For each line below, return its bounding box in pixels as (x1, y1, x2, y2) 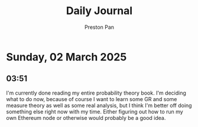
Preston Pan (85, 24, 114, 31)
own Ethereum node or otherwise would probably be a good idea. (6, 114, 166, 121)
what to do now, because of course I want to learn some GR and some (6, 95, 177, 102)
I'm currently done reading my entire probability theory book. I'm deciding (6, 89, 186, 96)
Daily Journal (66, 4, 133, 18)
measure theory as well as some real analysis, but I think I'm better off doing (6, 102, 192, 109)
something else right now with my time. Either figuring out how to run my (6, 108, 183, 115)
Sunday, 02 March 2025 (6, 50, 127, 63)
